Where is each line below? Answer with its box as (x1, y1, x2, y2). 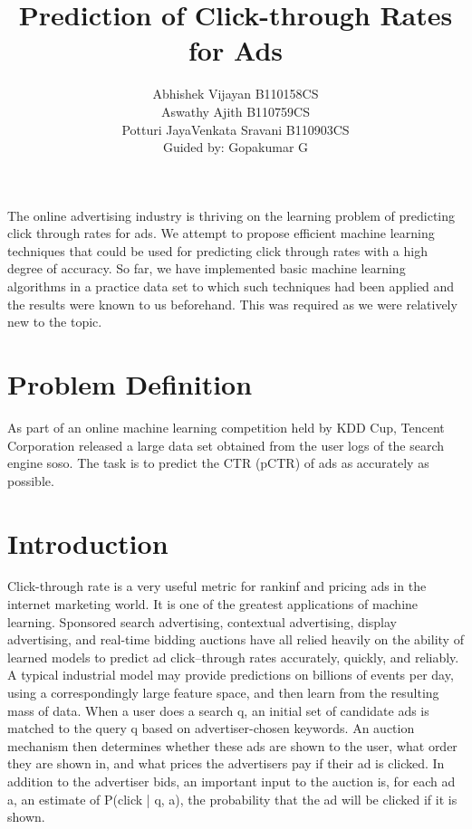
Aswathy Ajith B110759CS (161, 101, 310, 120)
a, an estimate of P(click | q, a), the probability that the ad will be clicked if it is (7, 789, 458, 808)
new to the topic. (7, 312, 102, 331)
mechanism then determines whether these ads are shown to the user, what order (7, 736, 458, 755)
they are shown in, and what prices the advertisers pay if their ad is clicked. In (7, 754, 445, 773)
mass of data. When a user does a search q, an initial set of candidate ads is (7, 700, 429, 719)
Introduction (7, 524, 169, 561)
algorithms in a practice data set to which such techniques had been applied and (7, 277, 455, 296)
